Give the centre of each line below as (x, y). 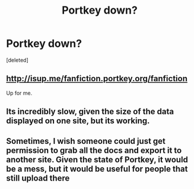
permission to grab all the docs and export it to (94, 150)
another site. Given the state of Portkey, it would (97, 160)
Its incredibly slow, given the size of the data (90, 112)
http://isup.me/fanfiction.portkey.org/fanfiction (97, 79)
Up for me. (19, 93)
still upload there (38, 178)
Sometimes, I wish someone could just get (86, 141)
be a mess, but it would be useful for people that (97, 169)
